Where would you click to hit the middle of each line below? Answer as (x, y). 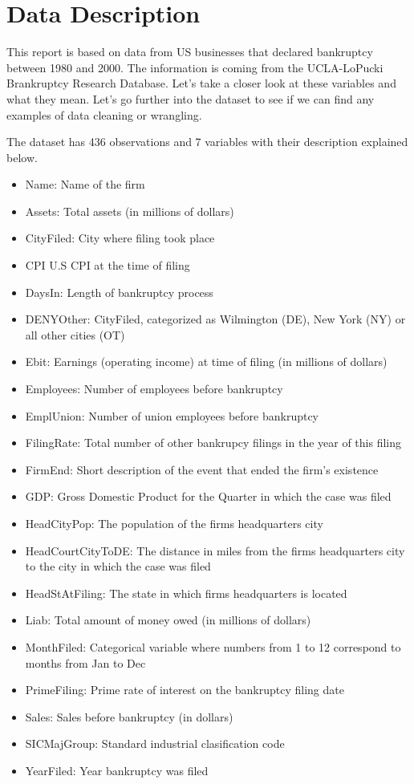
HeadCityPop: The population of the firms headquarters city (174, 523)
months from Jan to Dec (85, 662)
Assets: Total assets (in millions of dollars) (130, 211)
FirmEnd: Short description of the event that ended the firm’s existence (202, 469)
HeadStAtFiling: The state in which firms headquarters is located (186, 593)
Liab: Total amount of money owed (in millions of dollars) (168, 620)
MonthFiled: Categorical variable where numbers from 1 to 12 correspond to (213, 646)
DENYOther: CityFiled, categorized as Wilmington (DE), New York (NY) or (215, 319)
